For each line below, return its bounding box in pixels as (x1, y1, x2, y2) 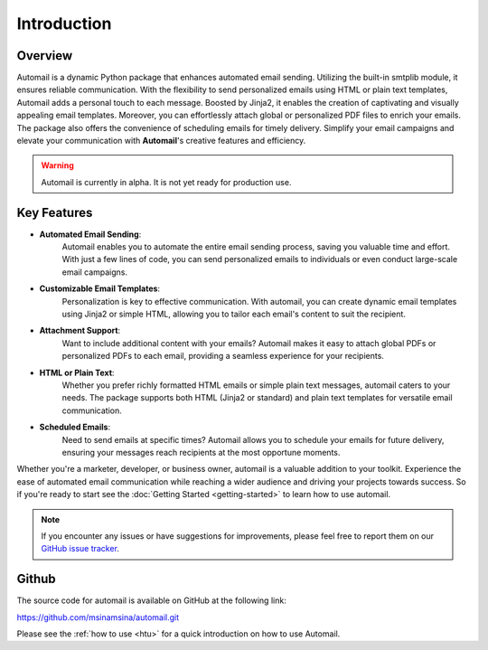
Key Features (16, 204, 93, 221)
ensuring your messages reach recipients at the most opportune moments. (61, 447, 341, 457)
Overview (16, 48, 73, 63)
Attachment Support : (39, 325, 121, 336)
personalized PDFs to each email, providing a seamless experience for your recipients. (61, 351, 384, 362)
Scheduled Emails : (39, 421, 111, 433)
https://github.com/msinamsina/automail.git (16, 611, 180, 623)
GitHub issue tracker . (41, 543, 119, 554)
